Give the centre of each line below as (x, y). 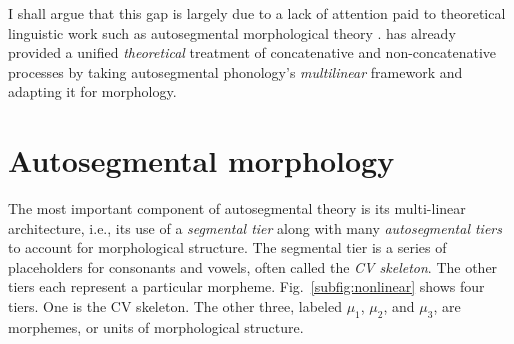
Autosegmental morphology (201, 160)
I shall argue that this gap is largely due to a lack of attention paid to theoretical (257, 13)
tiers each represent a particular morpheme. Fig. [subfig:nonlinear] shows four (246, 286)
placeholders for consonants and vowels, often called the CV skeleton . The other (253, 266)
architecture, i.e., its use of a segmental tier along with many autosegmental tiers (255, 227)
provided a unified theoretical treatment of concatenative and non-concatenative (252, 52)
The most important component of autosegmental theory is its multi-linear (237, 208)
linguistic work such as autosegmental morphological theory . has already (232, 32)
